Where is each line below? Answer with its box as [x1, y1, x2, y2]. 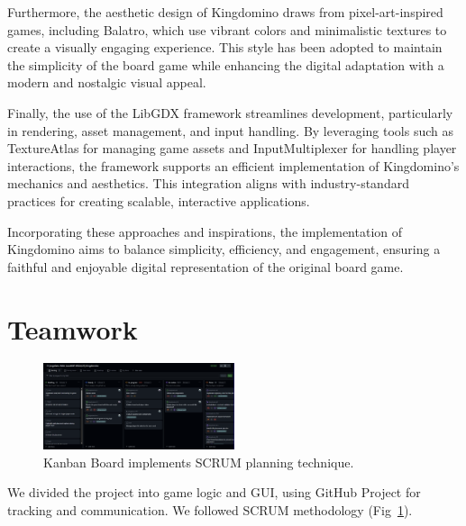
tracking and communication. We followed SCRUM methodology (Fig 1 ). [7, 500, 413, 519]
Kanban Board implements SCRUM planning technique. [43, 452, 354, 471]
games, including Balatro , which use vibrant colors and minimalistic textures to [7, 20, 447, 39]
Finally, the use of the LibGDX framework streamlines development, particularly [7, 103, 453, 122]
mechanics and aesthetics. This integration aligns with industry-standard [7, 174, 409, 193]
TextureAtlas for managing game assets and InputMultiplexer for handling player [7, 139, 457, 158]
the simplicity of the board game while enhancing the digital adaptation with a [7, 55, 444, 74]
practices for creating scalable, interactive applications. [7, 191, 310, 210]
